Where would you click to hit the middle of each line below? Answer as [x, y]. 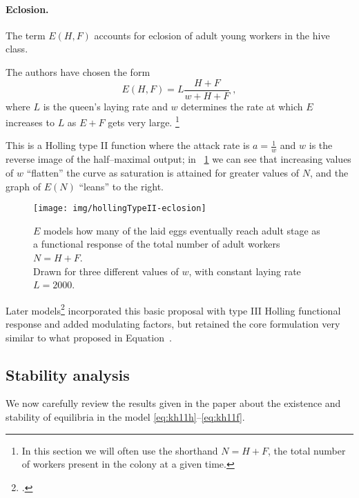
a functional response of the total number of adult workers [157, 244]
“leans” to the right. [122, 186]
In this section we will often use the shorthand [120, 450]
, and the [329, 172]
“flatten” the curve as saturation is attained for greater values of [163, 172]
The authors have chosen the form [78, 71]
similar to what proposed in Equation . [89, 337]
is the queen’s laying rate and [105, 106]
